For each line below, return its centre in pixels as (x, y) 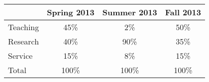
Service (20, 56)
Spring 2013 (71, 12)
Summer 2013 (130, 12)
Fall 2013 (183, 12)
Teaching (24, 27)
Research (24, 41)
